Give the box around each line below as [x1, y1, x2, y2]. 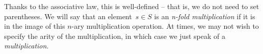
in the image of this [4, 21, 65, 31]
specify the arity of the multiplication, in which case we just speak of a [4, 30, 225, 41]
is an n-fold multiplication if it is [154, 11, 255, 21]
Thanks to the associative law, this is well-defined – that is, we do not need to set [4, 1, 259, 11]
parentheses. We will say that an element [4, 11, 132, 21]
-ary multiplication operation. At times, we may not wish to [71, 21, 259, 31]
